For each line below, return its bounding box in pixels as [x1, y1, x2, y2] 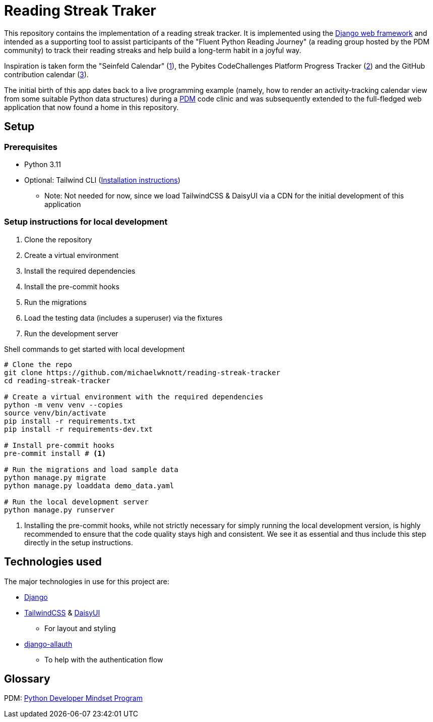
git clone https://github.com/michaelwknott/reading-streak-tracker [4, 368, 280, 377]
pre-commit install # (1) [4, 449, 106, 457]
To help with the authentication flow [44, 655, 163, 664]
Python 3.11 [24, 160, 61, 169]
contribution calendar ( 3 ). [4, 70, 89, 79]
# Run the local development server [4, 497, 149, 506]
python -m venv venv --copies [4, 400, 123, 409]
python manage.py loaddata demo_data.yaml [4, 481, 174, 490]
